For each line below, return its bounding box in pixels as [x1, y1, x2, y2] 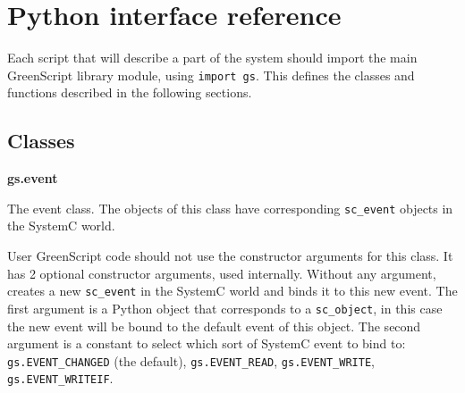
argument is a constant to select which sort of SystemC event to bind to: [7, 334, 406, 353]
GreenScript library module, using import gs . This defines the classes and [7, 65, 415, 84]
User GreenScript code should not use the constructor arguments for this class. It [7, 247, 453, 265]
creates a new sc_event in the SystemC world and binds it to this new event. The [7, 281, 458, 300]
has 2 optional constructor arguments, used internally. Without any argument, [7, 263, 436, 282]
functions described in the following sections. [7, 83, 252, 102]
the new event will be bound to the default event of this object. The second [7, 316, 421, 335]
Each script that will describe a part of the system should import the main [7, 48, 418, 67]
